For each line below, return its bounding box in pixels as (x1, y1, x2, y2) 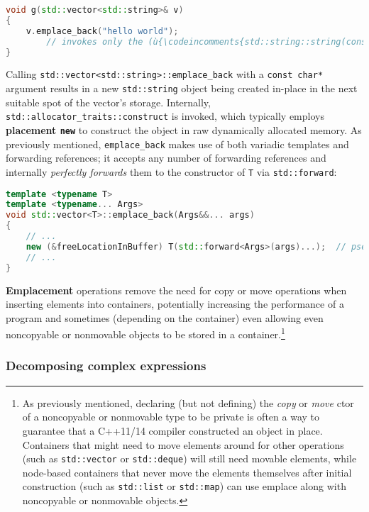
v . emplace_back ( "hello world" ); (26, 26, 179, 36)
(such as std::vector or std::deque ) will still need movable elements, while (22, 451, 357, 466)
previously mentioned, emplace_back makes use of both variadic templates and (6, 136, 349, 151)
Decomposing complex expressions (6, 357, 206, 374)
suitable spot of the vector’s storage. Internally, (6, 94, 211, 109)
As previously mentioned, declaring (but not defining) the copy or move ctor (22, 395, 354, 410)
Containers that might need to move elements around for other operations (22, 437, 344, 452)
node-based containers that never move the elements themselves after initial (22, 464, 352, 479)
